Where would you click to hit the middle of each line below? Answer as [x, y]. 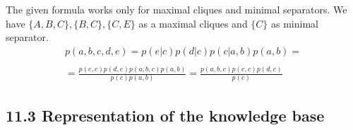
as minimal [295, 23]
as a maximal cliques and [193, 23]
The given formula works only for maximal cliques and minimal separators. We [176, 9]
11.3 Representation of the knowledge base [165, 115]
